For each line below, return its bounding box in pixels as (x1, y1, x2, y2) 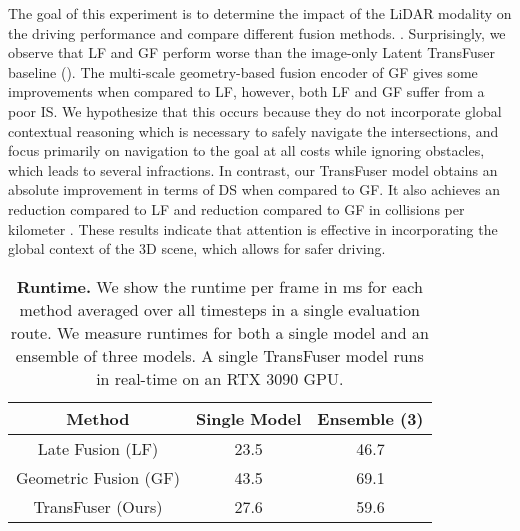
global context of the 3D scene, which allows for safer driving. (8, 238, 386, 259)
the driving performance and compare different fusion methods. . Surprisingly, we (8, 22, 506, 43)
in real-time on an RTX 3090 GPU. (96, 366, 344, 390)
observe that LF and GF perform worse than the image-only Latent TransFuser (8, 42, 495, 63)
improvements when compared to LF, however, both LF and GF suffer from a (8, 81, 485, 102)
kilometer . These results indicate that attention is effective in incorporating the (8, 218, 498, 239)
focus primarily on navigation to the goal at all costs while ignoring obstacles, (8, 140, 485, 161)
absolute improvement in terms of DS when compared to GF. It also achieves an (8, 179, 501, 200)
